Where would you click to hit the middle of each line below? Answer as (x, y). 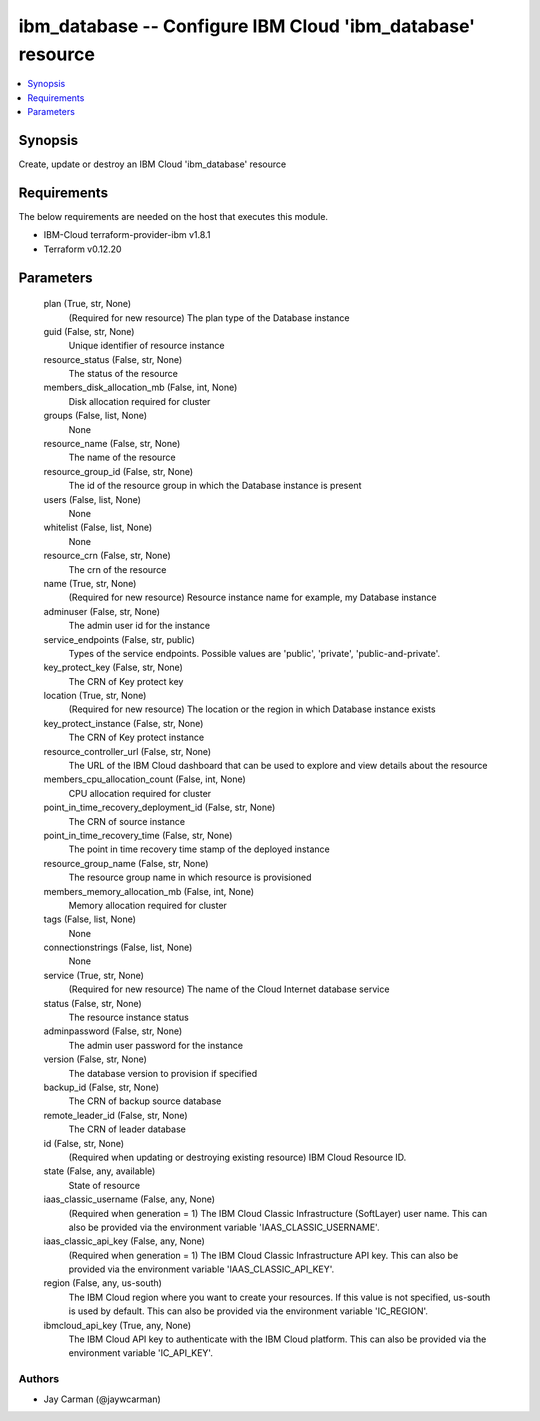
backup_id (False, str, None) (101, 1087)
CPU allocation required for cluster (140, 793)
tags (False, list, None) (90, 919)
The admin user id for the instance (139, 626)
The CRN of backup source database (145, 1101)
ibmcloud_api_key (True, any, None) (117, 1325)
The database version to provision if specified (163, 1073)
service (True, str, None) (94, 975)
